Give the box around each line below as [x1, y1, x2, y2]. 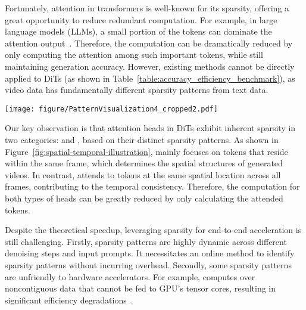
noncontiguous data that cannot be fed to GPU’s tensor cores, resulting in [5, 282, 276, 294]
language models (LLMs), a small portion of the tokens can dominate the [5, 25, 272, 38]
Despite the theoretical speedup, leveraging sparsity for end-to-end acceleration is [5, 224, 302, 236]
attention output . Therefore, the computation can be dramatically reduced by [5, 36, 293, 49]
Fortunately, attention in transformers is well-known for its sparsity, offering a [5, 2, 289, 14]
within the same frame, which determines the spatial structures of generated [5, 157, 283, 169]
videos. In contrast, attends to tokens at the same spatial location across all [5, 168, 281, 181]
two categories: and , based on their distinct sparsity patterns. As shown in [5, 134, 279, 145]
